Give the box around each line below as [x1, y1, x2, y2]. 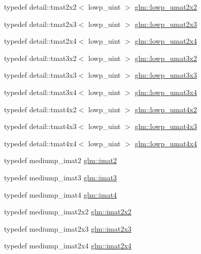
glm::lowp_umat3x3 [135, 70, 197, 80]
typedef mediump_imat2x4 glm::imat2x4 [4, 240, 131, 251]
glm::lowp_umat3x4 [135, 86, 197, 97]
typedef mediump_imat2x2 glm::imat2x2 [4, 206, 131, 217]
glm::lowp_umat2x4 [135, 36, 197, 46]
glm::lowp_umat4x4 [135, 138, 197, 148]
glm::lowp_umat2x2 [135, 2, 197, 12]
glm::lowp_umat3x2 [135, 52, 197, 63]
